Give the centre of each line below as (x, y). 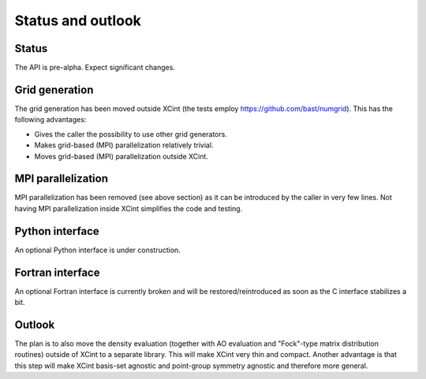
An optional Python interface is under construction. (97, 250)
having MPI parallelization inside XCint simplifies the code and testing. (129, 208)
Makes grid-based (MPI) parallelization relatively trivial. (124, 145)
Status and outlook (78, 20)
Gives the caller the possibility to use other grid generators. (131, 134)
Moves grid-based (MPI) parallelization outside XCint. (121, 156)
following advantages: (50, 120)
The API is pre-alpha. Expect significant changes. (95, 68)
